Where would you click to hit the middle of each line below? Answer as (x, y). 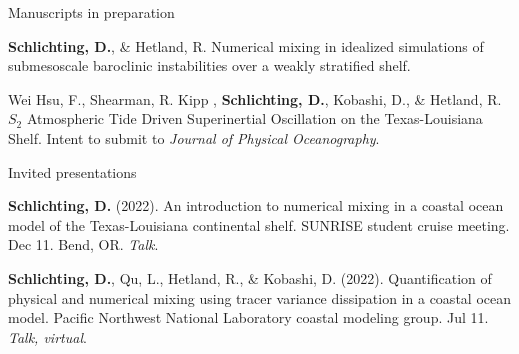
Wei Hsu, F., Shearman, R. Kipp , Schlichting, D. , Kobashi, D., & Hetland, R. (255, 98)
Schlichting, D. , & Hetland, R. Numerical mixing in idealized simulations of (246, 45)
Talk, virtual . (47, 336)
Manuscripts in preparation (91, 12)
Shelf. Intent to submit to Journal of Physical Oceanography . (194, 137)
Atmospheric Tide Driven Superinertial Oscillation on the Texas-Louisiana (254, 118)
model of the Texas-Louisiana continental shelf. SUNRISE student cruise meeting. (259, 224)
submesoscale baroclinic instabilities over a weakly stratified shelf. (209, 65)
